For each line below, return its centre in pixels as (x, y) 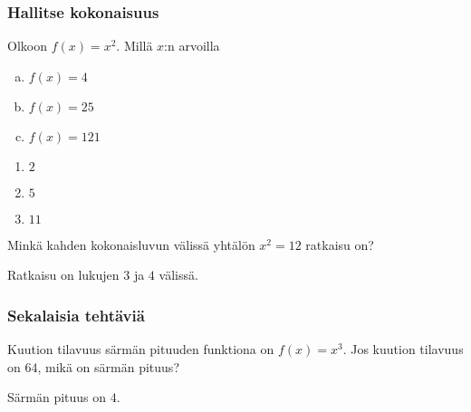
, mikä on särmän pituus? (108, 366)
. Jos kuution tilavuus (403, 349)
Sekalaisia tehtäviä (76, 315)
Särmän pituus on (57, 397)
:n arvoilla (192, 46)
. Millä (135, 46)
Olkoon (27, 46)
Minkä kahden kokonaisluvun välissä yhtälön (131, 244)
